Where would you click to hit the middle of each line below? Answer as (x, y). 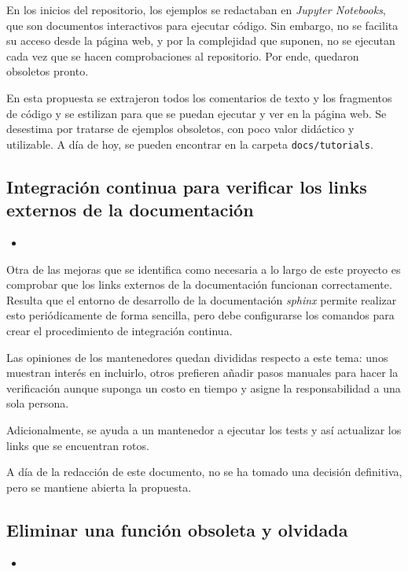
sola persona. (38, 403)
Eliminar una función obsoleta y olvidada (177, 529)
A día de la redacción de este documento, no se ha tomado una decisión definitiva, (204, 472)
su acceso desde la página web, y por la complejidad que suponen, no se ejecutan (201, 41)
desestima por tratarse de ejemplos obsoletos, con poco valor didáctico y (180, 129)
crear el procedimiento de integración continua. (119, 330)
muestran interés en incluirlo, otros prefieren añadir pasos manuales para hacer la (202, 373)
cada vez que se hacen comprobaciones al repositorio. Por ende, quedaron (183, 55)
